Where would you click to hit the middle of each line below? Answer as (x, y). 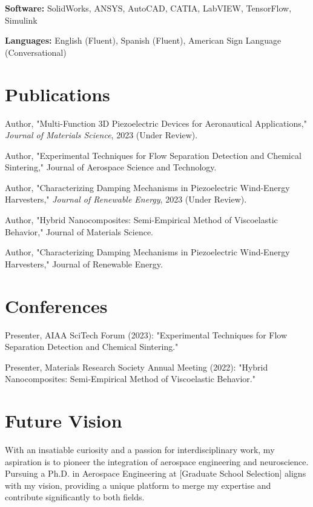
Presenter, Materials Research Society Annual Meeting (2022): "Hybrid (137, 367)
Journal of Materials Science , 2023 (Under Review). (101, 135)
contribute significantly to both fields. (75, 497)
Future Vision (64, 421)
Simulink (21, 20)
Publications (58, 94)
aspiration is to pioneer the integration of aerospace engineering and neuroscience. (157, 461)
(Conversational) (36, 52)
